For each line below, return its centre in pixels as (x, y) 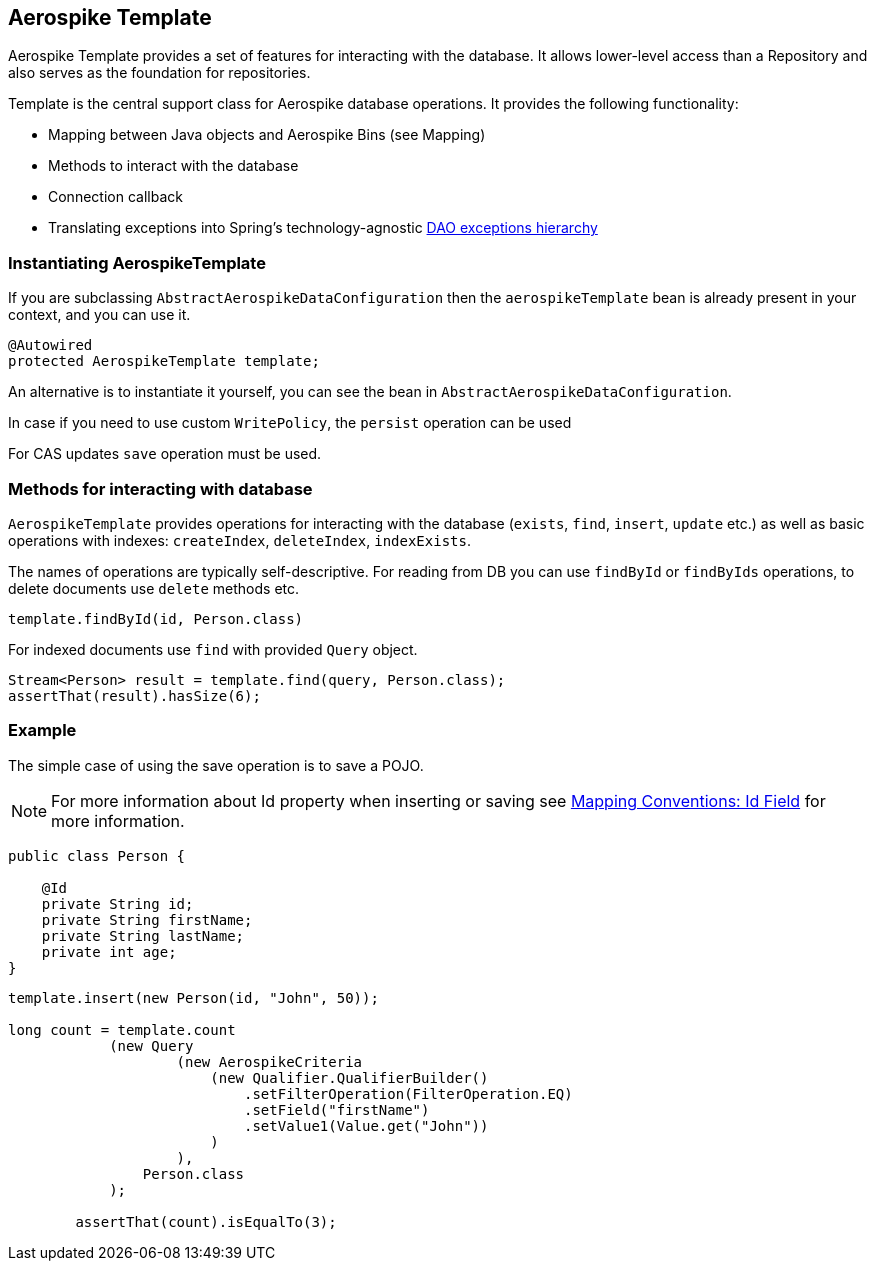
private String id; (117, 903)
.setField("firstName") (337, 1109)
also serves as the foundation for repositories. (159, 73)
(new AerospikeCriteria (269, 1061)
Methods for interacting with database (160, 488)
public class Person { (97, 855)
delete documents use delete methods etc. (154, 588)
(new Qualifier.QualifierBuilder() (349, 1077)
